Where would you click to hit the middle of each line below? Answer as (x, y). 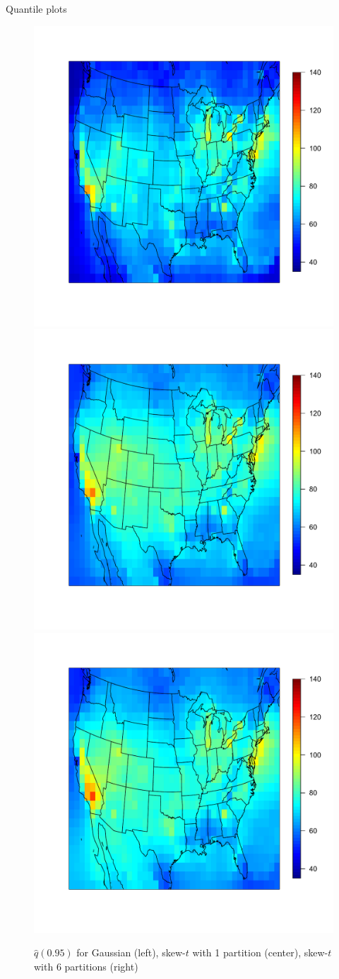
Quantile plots (36, 8)
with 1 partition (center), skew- (260, 952)
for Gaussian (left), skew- (131, 952)
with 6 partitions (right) (86, 966)
